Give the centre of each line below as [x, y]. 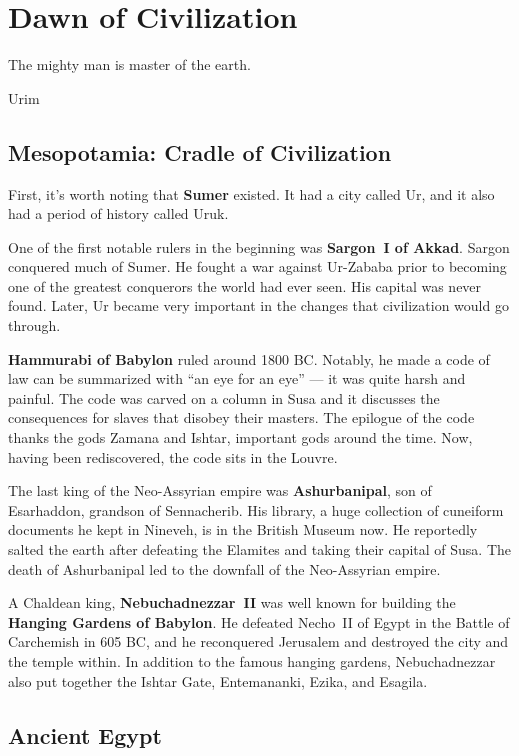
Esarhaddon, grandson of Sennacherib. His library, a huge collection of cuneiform [256, 509]
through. [34, 325]
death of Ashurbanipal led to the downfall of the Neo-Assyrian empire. [224, 568]
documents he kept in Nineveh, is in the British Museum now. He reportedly [243, 529]
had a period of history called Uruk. [118, 213]
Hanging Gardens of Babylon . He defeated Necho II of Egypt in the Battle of [259, 621]
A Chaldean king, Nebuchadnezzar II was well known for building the [232, 602]
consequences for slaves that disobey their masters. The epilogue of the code [241, 417]
